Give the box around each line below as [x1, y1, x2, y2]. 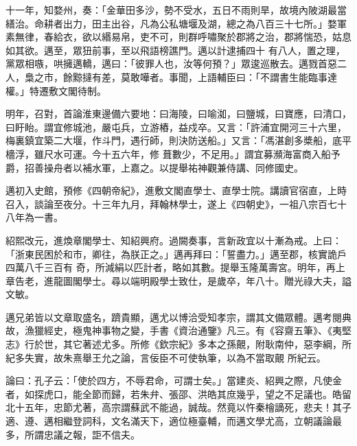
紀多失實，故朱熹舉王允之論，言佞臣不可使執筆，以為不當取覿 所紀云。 [5, 350, 326, 364]
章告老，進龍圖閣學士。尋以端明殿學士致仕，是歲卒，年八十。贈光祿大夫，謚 [5, 273, 352, 287]
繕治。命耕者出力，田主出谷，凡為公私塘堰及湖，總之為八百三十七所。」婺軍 [5, 16, 347, 30]
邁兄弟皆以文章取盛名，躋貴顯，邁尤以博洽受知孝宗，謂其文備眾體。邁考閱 [5, 309, 342, 324]
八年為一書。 [5, 210, 63, 224]
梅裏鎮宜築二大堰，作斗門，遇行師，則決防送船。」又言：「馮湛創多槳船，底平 [5, 133, 352, 148]
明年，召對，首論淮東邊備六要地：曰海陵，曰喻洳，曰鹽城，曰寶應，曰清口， [5, 106, 352, 121]
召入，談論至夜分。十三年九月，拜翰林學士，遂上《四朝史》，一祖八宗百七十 [5, 196, 347, 211]
